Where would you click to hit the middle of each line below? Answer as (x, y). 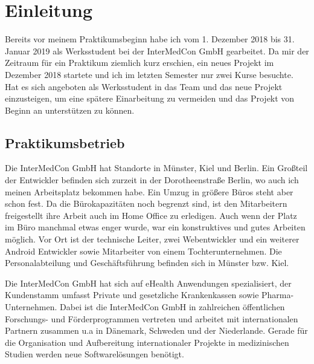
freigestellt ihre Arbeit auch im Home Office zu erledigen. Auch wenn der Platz (151, 215)
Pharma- (278, 295)
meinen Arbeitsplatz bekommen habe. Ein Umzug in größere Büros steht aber (149, 191)
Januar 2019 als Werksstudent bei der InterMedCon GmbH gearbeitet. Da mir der (157, 50)
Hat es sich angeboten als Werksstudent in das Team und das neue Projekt (144, 86)
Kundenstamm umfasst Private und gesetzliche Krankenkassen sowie (132, 295)
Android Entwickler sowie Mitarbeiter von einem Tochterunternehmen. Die (143, 251)
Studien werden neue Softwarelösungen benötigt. (95, 354)
